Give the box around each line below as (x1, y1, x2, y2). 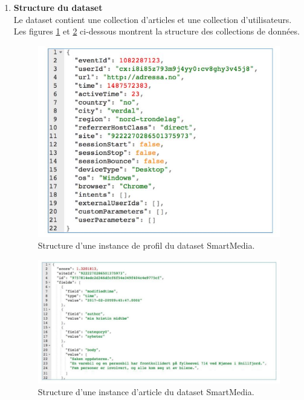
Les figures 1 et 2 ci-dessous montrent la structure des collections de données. (13, 25, 300, 38)
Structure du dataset (13, 1, 103, 13)
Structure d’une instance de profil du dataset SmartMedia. (37, 239, 255, 252)
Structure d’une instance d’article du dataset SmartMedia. (37, 385, 254, 398)
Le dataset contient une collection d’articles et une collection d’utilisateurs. (13, 13, 292, 25)
